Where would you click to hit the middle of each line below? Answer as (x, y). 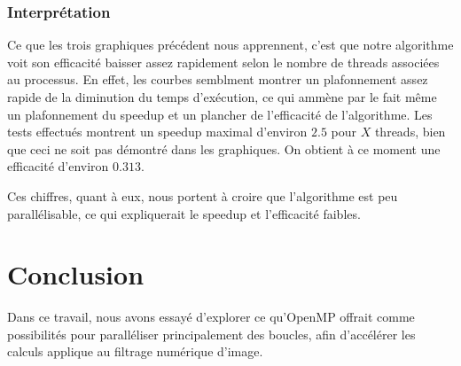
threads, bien (410, 132)
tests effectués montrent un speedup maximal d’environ (157, 132)
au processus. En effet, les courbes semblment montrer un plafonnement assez (218, 79)
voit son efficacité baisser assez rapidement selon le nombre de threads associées (223, 62)
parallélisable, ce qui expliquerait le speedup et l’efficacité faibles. (184, 213)
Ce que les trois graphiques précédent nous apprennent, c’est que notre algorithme (230, 45)
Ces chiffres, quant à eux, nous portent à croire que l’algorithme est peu (203, 195)
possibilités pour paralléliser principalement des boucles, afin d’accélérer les (211, 334)
